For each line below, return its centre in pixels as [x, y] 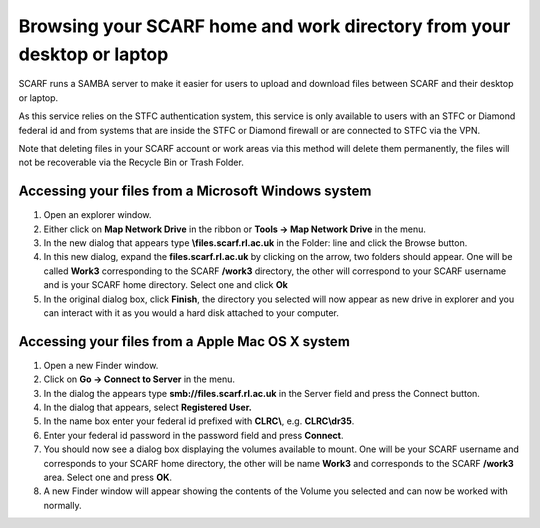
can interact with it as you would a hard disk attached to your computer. [191, 312]
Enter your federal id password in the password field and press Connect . [193, 435]
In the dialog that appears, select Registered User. [147, 407]
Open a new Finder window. [101, 365]
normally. [62, 505]
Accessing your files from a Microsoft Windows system [195, 191]
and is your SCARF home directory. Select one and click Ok [166, 285]
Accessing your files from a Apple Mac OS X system [184, 341]
